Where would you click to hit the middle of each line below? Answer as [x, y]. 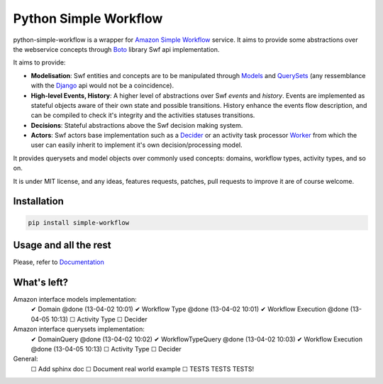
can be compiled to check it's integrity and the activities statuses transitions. [143, 115]
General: [26, 359]
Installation [38, 201]
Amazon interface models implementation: [75, 300]
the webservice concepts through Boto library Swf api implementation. [116, 49]
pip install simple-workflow [79, 223]
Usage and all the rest [62, 245]
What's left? [41, 282]
